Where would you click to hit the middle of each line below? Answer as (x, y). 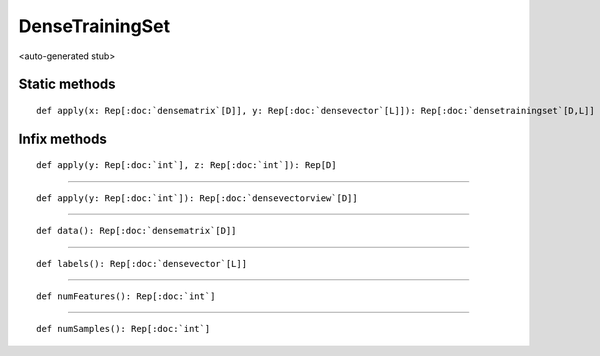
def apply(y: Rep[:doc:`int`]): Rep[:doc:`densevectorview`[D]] (197, 198)
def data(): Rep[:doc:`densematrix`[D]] (136, 231)
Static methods (67, 84)
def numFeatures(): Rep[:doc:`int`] (126, 296)
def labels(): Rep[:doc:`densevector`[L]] (142, 263)
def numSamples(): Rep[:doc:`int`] (123, 329)
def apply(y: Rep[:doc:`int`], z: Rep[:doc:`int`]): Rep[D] (186, 165)
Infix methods (62, 138)
